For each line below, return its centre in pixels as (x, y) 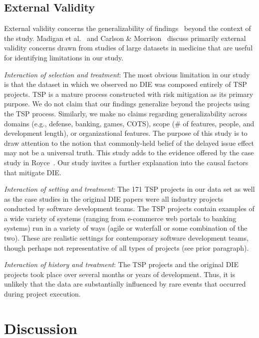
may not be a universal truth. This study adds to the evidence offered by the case (129, 153)
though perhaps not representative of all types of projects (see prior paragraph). (127, 247)
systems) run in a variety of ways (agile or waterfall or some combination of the (126, 228)
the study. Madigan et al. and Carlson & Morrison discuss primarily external (125, 38)
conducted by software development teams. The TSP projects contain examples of (129, 208)
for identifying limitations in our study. (64, 57)
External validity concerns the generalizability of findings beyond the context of (128, 28)
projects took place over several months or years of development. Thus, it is (120, 274)
